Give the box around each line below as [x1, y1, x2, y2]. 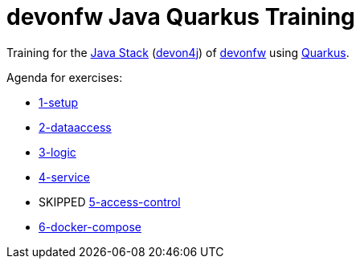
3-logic [39, 145, 76, 159]
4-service [39, 169, 90, 184]
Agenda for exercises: [6, 70, 123, 84]
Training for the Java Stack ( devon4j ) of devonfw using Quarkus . [6, 45, 350, 59]
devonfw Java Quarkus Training [6, 3, 355, 31]
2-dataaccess [39, 120, 112, 134]
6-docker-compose [39, 219, 141, 234]
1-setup [39, 95, 79, 109]
